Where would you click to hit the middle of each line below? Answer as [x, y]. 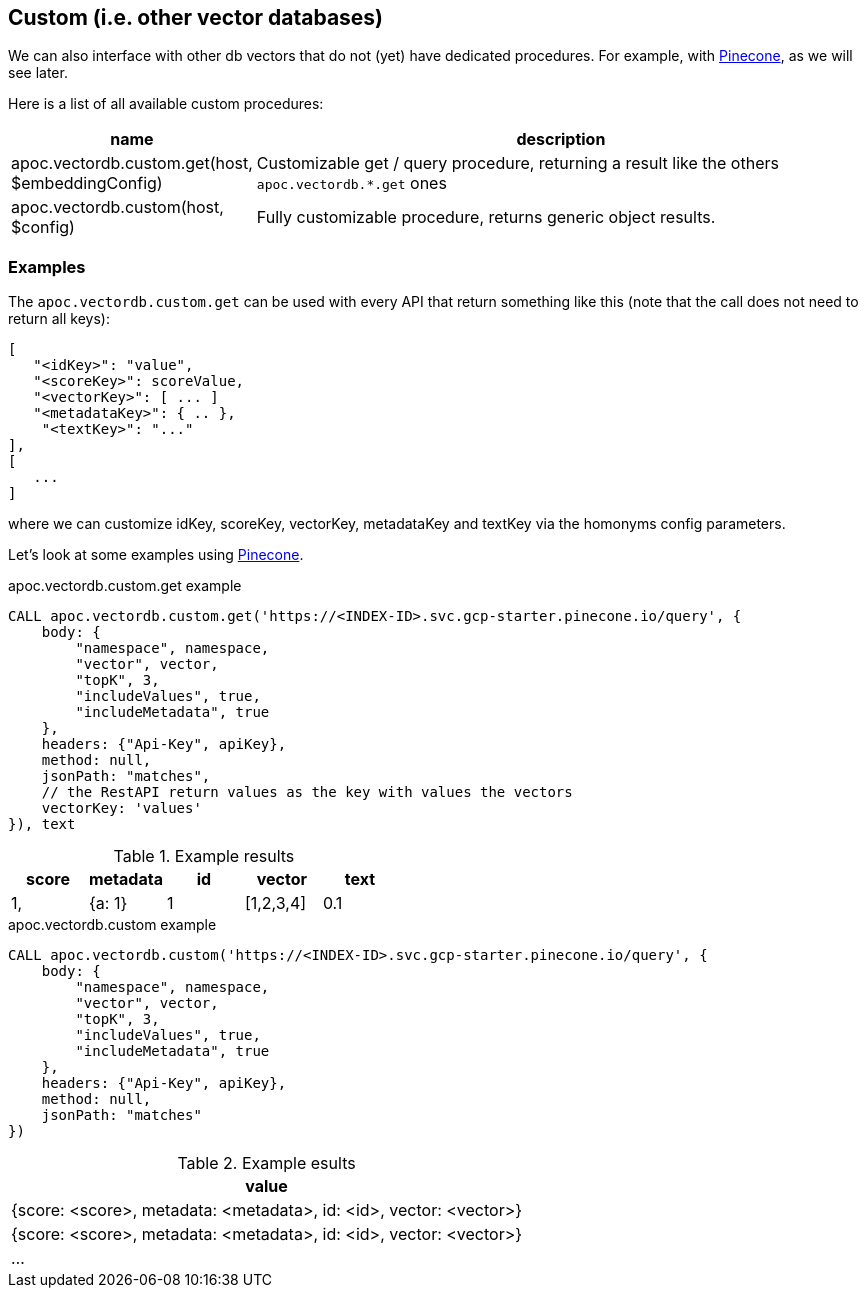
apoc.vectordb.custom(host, [117, 207]
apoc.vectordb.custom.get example [125, 586]
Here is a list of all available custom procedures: [166, 104]
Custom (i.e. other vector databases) [196, 17]
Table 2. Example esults [266, 1163]
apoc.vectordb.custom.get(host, [132, 163]
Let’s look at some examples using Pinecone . [156, 555]
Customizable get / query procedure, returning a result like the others [517, 163]
